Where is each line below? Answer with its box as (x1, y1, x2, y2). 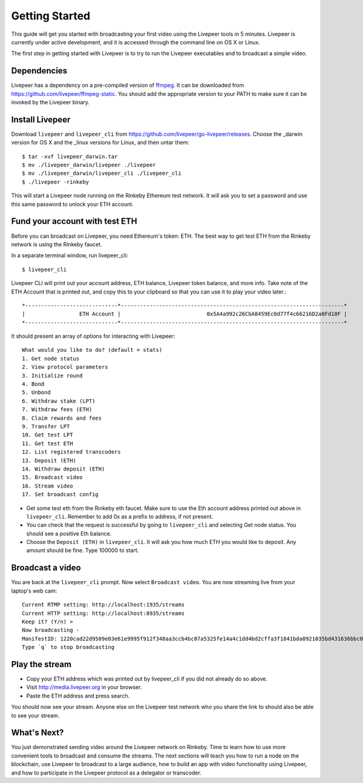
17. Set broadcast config (22, 491, 99, 498)
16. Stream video (22, 482, 73, 489)
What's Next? (11, 728, 64, 738)
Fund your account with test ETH (11, 216, 137, 227)
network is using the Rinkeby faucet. (11, 240, 102, 248)
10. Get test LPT (22, 431, 73, 439)
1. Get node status (22, 355, 80, 362)
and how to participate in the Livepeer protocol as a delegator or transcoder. (11, 769, 202, 776)
